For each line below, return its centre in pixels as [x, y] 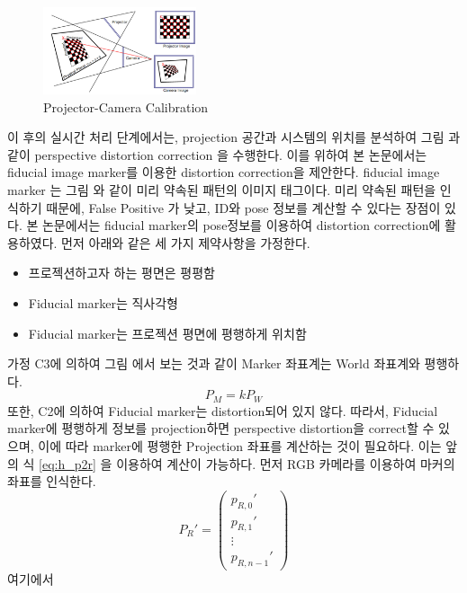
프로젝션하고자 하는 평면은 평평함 [121, 273]
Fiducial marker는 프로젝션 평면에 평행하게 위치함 [167, 333]
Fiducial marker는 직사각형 [103, 302]
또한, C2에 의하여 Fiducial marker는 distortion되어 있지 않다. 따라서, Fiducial [223, 410]
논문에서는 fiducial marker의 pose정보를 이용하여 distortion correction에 [241, 225]
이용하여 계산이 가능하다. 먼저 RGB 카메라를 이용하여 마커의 [286, 463]
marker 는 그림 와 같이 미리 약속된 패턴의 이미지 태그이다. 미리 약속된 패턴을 [222, 189]
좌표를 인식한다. [52, 481]
